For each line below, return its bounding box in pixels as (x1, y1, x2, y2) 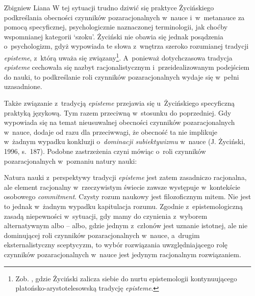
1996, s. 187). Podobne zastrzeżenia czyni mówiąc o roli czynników (4, 146, 206, 156)
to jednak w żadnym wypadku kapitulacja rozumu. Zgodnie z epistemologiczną (4, 201, 243, 211)
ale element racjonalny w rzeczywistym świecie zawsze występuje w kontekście (4, 181, 240, 192)
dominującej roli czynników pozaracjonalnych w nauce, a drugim (4, 230, 200, 240)
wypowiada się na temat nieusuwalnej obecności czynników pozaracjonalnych (4, 117, 235, 127)
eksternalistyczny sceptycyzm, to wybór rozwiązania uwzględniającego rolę (4, 239, 228, 250)
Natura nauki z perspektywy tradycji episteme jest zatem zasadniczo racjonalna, (4, 172, 247, 182)
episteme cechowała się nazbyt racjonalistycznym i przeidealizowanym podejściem (4, 62, 250, 72)
